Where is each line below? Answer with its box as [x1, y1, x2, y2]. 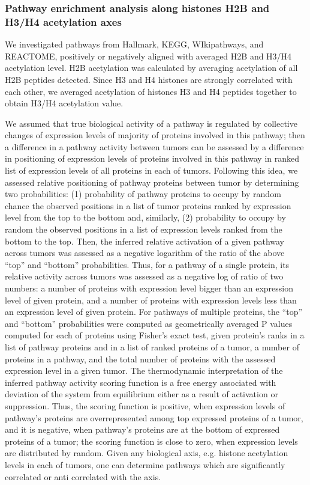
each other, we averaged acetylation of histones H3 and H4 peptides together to [5, 85, 297, 97]
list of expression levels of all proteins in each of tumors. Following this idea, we [5, 164, 298, 177]
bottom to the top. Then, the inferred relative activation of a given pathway [5, 234, 285, 247]
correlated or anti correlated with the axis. [5, 470, 161, 483]
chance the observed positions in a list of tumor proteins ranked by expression [5, 199, 291, 212]
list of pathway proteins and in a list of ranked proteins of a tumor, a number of [5, 340, 299, 353]
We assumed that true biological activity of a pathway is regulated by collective [5, 117, 297, 129]
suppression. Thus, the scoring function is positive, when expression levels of [5, 399, 285, 412]
